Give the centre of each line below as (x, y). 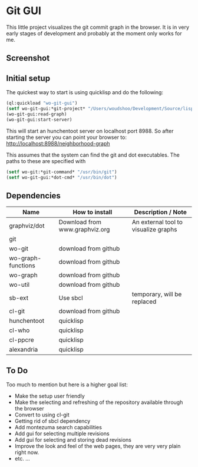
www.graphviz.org (84, 230)
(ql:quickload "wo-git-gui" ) (42, 103)
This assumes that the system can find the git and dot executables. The (93, 155)
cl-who (19, 330)
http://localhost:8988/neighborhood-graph (58, 143)
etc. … (22, 459)
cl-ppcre (22, 340)
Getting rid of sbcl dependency (52, 421)
